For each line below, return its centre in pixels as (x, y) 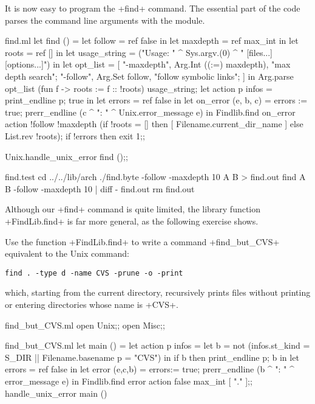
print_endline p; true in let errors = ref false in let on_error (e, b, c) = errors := (156, 100)
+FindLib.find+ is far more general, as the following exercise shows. (132, 221)
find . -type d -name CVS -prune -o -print (94, 273)
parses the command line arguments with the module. (105, 20)
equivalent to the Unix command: (67, 253)
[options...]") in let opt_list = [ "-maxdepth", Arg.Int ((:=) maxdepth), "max (148, 64)
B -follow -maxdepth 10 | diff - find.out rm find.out (100, 188)
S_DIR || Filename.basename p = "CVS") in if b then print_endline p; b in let (152, 357)
